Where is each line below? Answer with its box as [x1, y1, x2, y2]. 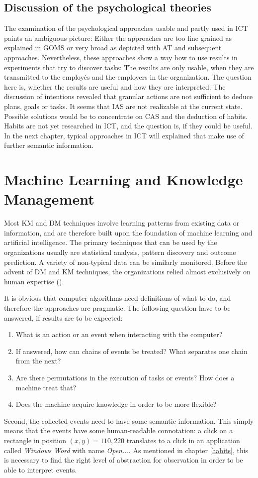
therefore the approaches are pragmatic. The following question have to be [4, 302, 231, 313]
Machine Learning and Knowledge [4, 169, 243, 190]
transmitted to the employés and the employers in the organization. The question [4, 72, 252, 82]
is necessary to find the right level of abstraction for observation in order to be [4, 455, 243, 465]
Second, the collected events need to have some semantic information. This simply [4, 415, 254, 426]
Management [4, 189, 94, 209]
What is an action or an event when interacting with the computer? [15, 329, 223, 340]
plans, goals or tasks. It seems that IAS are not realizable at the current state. [4, 101, 243, 111]
